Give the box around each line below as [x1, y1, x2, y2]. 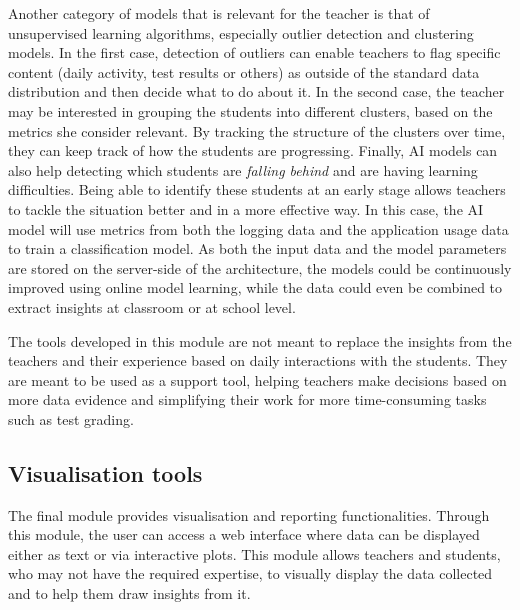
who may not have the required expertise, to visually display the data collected [8, 563, 493, 584]
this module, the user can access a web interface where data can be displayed [8, 524, 480, 545]
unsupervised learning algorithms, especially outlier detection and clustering [8, 22, 474, 43]
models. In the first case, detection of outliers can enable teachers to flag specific [8, 42, 501, 63]
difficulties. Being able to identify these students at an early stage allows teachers [8, 179, 506, 200]
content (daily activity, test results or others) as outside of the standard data [8, 61, 480, 82]
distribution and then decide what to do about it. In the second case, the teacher [8, 81, 505, 102]
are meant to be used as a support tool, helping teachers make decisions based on [8, 369, 507, 390]
